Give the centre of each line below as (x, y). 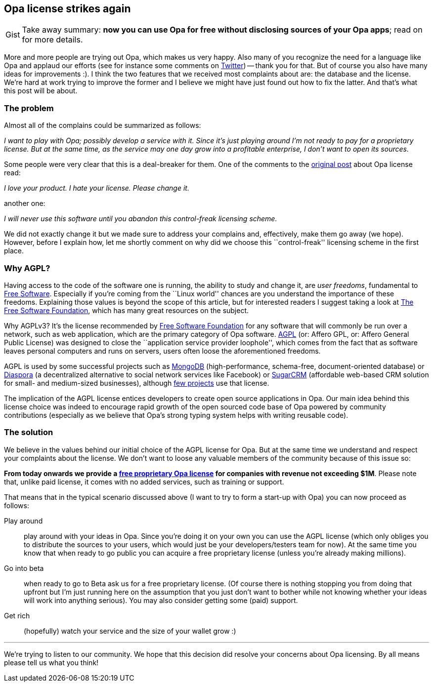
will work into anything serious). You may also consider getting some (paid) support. (161, 600)
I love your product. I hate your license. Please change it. (97, 188)
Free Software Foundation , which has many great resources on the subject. (127, 310)
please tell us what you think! (51, 662)
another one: (25, 203)
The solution (29, 432)
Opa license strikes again (67, 9)
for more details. (52, 40)
